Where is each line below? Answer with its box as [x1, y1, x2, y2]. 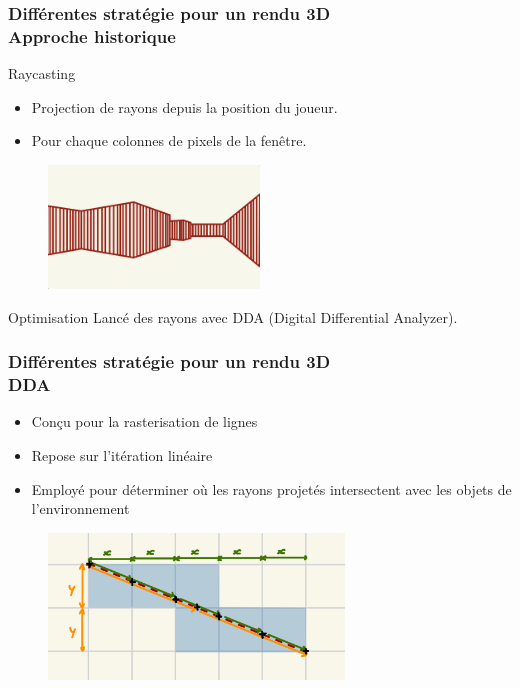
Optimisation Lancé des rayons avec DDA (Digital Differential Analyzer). [8, 306, 458, 327]
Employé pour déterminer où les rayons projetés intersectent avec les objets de [31, 478, 512, 499]
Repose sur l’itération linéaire [31, 445, 213, 466]
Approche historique [8, 23, 176, 48]
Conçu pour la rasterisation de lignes [31, 411, 258, 432]
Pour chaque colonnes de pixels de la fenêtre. [31, 130, 307, 151]
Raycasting [8, 63, 76, 84]
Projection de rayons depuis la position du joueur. [31, 96, 338, 117]
